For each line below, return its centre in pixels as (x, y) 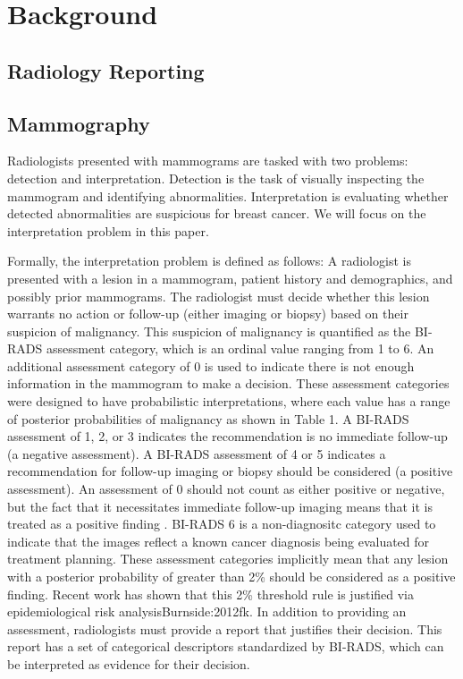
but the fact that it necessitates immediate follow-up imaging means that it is (220, 506)
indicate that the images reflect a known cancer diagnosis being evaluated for (219, 541)
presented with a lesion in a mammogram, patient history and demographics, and (230, 278)
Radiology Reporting (106, 70)
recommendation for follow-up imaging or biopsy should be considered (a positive (230, 471)
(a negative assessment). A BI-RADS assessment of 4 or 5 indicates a (197, 453)
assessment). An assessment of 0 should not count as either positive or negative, (226, 489)
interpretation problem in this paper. (108, 230)
